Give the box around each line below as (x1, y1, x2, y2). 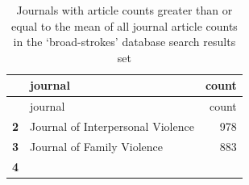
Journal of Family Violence (30, 137, 164, 154)
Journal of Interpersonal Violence (30, 118, 194, 135)
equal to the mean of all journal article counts (10, 17, 238, 34)
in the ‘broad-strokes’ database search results (13, 33, 236, 50)
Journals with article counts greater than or (16, 2, 233, 18)
